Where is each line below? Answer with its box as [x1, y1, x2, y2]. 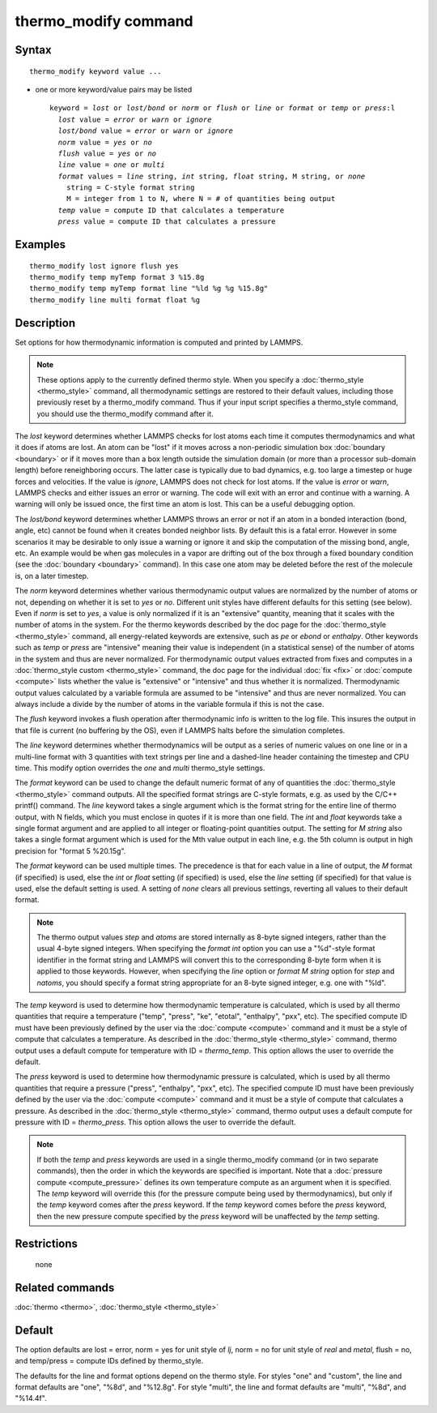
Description [15, 316, 76, 330]
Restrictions [15, 1236, 78, 1250]
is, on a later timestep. [15, 571, 89, 580]
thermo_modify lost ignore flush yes [29, 261, 180, 271]
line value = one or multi [57, 161, 165, 169]
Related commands [15, 1281, 115, 1295]
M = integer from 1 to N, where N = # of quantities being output [66, 195, 336, 203]
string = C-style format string [66, 183, 195, 192]
